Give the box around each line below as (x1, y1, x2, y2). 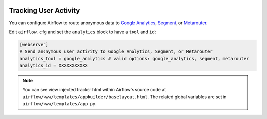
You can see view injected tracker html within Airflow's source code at (22, 87, 166, 93)
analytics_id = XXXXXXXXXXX (19, 63, 88, 69)
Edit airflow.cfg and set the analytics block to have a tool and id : (9, 29, 156, 35)
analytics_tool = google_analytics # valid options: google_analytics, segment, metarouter (19, 56, 249, 61)
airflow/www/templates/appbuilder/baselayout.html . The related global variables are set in (22, 94, 227, 100)
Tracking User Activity (9, 6, 80, 15)
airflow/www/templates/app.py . (22, 101, 97, 107)
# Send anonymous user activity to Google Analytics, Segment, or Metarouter (19, 49, 213, 54)
